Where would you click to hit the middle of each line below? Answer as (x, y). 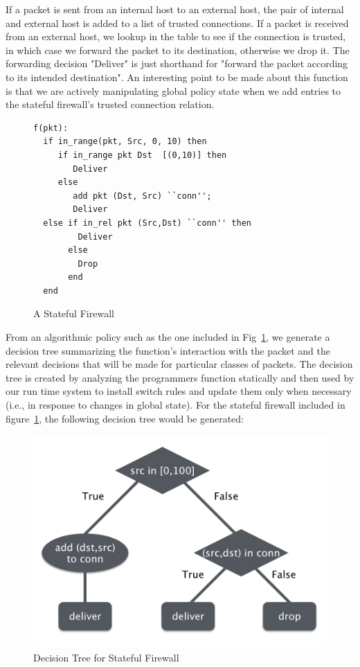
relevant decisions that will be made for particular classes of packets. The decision (179, 364)
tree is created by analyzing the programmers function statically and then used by (180, 377)
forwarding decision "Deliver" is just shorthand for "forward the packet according (177, 63)
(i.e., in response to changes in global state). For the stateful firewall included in (175, 405)
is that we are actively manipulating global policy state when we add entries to (173, 90)
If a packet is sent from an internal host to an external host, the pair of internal (175, 9)
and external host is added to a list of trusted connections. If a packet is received (177, 23)
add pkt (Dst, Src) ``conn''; (142, 196)
